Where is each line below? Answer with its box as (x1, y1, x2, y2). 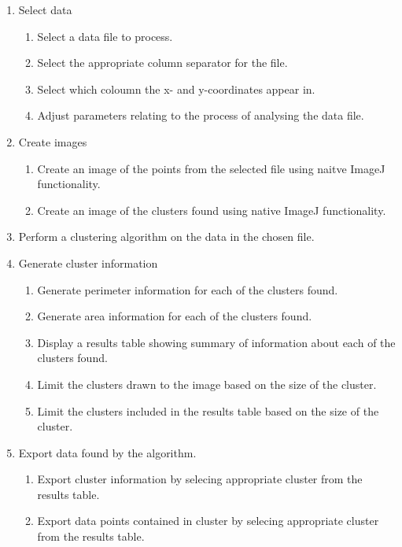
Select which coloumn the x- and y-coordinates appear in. (37, 80, 315, 97)
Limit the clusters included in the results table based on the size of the (37, 402, 379, 419)
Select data (18, 2, 72, 17)
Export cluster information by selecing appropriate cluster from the (37, 471, 363, 487)
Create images (18, 133, 87, 150)
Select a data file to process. (37, 28, 173, 44)
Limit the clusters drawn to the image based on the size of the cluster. (37, 375, 377, 392)
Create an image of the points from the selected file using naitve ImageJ (37, 160, 385, 176)
